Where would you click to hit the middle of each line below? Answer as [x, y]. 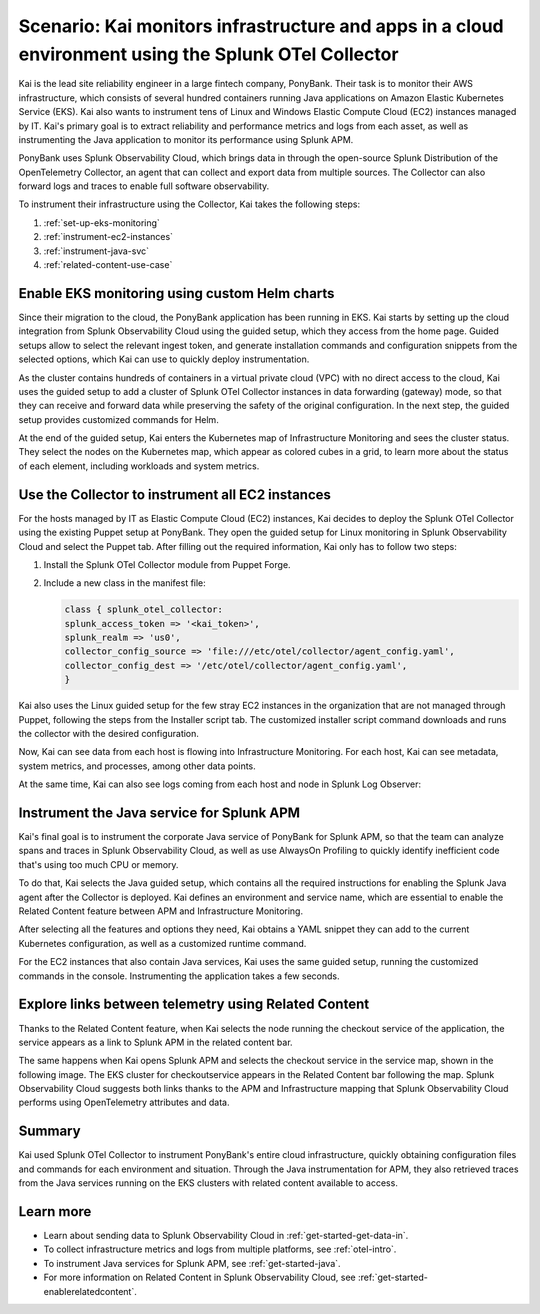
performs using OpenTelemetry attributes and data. [124, 1102]
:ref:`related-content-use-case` [108, 265]
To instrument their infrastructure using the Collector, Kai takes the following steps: [189, 204]
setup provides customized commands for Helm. [118, 419]
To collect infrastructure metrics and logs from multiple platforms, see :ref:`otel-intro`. [220, 1249]
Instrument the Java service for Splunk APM [159, 813]
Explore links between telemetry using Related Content [194, 1004]
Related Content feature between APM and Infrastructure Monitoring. [161, 911]
